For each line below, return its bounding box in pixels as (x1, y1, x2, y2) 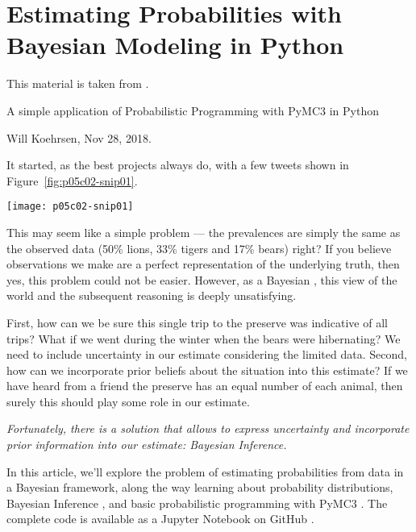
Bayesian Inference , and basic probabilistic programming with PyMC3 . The (6, 494, 388, 511)
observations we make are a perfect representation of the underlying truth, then (6, 256, 400, 272)
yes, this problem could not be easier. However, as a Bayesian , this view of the (6, 271, 397, 288)
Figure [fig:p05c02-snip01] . (6, 172, 138, 189)
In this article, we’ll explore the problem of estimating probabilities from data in (6, 463, 404, 480)
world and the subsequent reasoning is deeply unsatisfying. (6, 287, 297, 304)
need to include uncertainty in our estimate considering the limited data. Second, (6, 346, 407, 363)
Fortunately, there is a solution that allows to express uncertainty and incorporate (6, 420, 410, 437)
